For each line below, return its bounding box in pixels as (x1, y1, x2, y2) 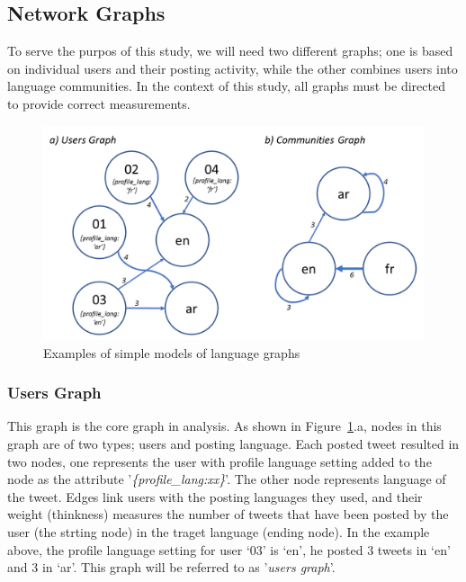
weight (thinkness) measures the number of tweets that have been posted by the (7, 505, 449, 524)
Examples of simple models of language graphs (43, 343, 300, 362)
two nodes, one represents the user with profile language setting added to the (7, 452, 432, 470)
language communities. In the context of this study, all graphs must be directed (7, 76, 445, 95)
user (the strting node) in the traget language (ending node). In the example (7, 523, 430, 542)
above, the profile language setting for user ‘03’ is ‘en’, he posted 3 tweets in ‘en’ (7, 540, 451, 559)
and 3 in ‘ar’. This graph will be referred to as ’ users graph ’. (7, 558, 336, 577)
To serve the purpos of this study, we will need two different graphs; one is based (7, 41, 453, 60)
